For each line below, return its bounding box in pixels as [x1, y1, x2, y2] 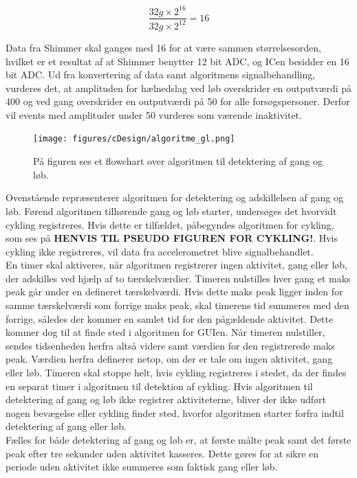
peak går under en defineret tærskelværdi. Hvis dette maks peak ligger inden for [6, 284, 343, 299]
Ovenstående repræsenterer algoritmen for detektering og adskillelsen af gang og [6, 190, 343, 205]
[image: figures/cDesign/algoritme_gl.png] [33, 134, 235, 144]
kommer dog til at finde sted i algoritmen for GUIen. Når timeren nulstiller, [6, 325, 325, 339]
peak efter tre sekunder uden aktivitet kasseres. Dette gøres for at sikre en [6, 446, 319, 460]
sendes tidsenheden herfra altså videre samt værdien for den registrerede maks [6, 338, 335, 352]
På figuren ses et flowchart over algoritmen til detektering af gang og [33, 154, 323, 168]
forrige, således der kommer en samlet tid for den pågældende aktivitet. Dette [6, 311, 334, 326]
